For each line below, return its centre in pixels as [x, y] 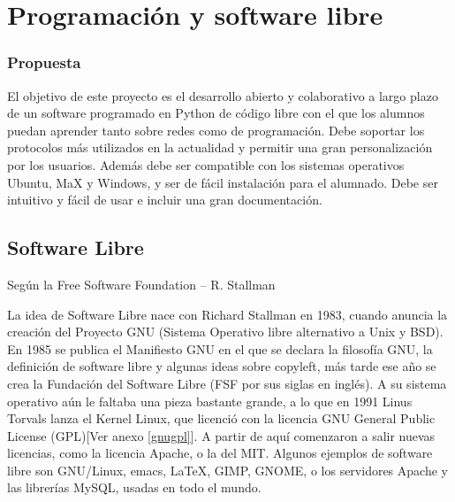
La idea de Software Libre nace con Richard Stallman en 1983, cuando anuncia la [227, 314]
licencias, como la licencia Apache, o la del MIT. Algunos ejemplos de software [220, 453]
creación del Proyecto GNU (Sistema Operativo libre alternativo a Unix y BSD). [225, 332]
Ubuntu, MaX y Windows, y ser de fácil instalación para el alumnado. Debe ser [223, 182]
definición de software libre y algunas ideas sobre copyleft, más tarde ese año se [222, 366]
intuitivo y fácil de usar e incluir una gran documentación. [165, 200]
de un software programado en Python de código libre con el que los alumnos [216, 113]
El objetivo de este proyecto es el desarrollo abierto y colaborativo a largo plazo [223, 95]
